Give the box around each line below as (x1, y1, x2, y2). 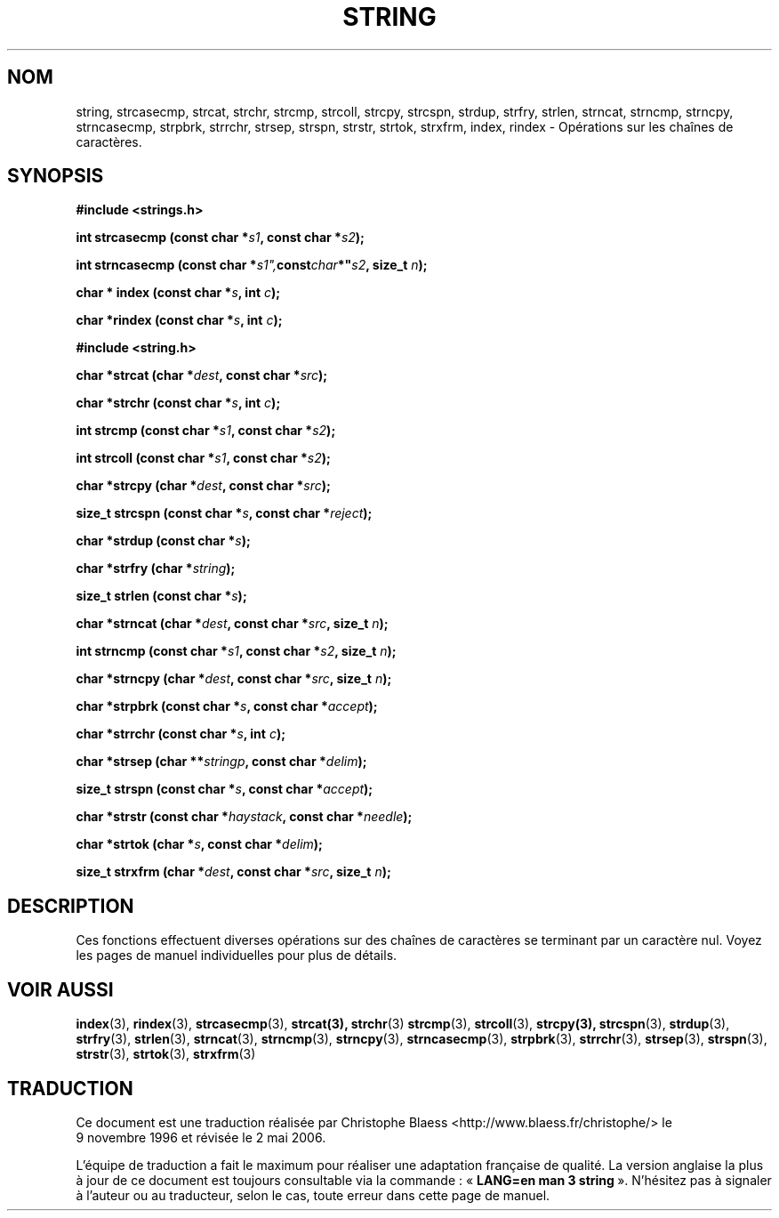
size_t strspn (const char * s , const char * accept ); (76, 781, 373, 797)
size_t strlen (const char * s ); (76, 588, 247, 604)
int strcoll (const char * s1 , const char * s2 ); (76, 450, 331, 466)
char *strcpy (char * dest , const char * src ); (76, 478, 331, 494)
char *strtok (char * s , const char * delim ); (76, 836, 323, 852)
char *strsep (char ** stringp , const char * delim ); (76, 754, 367, 770)
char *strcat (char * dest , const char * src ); (76, 367, 328, 383)
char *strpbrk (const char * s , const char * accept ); (76, 698, 378, 714)
